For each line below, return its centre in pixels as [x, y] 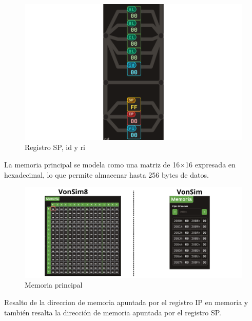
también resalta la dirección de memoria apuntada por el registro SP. [113, 312]
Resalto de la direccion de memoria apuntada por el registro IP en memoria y [126, 302]
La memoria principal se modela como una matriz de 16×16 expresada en [120, 164]
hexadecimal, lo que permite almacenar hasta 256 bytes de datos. [106, 174]
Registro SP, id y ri [55, 147]
